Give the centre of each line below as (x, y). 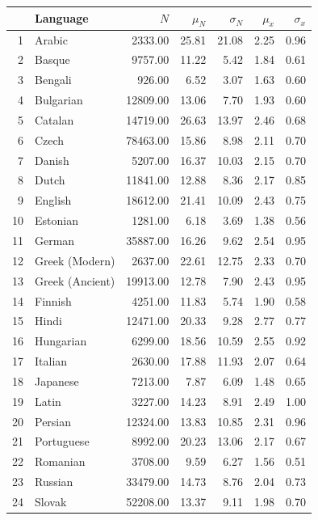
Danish (52, 160)
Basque (52, 59)
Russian (54, 482)
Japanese (57, 380)
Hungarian (61, 341)
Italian (51, 361)
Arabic (51, 39)
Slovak (51, 501)
